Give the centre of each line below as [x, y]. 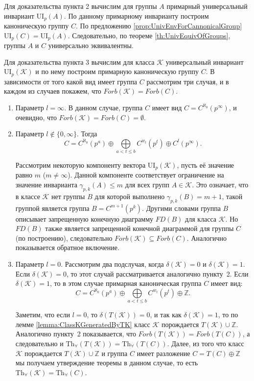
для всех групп [147, 185]
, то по [228, 315]
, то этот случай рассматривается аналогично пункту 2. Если [157, 273]
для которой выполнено [130, 196]
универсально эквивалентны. [91, 45]
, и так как [166, 315]
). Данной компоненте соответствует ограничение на [146, 175]
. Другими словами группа [181, 208]
